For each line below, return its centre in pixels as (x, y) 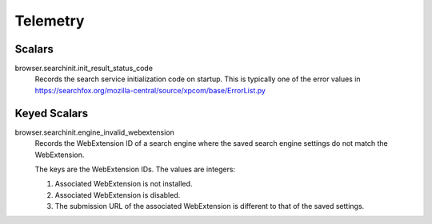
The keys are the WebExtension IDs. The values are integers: (135, 169)
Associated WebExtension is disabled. (118, 195)
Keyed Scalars (52, 113)
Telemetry (50, 21)
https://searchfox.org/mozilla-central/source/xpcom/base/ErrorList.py (150, 90)
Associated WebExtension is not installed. (124, 184)
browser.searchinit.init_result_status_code (84, 69)
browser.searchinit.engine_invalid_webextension (95, 132)
